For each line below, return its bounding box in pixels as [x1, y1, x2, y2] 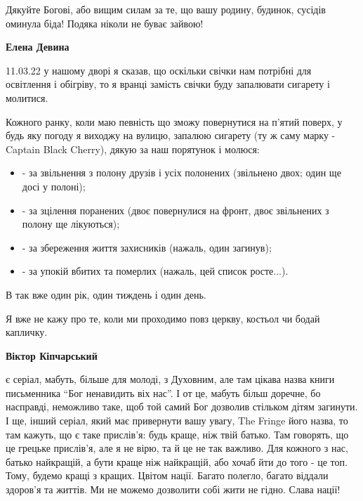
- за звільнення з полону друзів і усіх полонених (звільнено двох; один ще [22, 165, 341, 180]
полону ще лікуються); [22, 216, 120, 231]
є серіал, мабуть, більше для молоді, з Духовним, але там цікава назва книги [6, 372, 335, 386]
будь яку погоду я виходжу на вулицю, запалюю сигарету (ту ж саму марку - [6, 128, 336, 143]
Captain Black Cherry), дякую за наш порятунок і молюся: [6, 141, 260, 156]
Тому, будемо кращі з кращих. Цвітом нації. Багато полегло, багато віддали [6, 468, 329, 483]
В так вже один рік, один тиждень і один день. [6, 287, 206, 301]
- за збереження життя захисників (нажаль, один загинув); [22, 240, 272, 254]
